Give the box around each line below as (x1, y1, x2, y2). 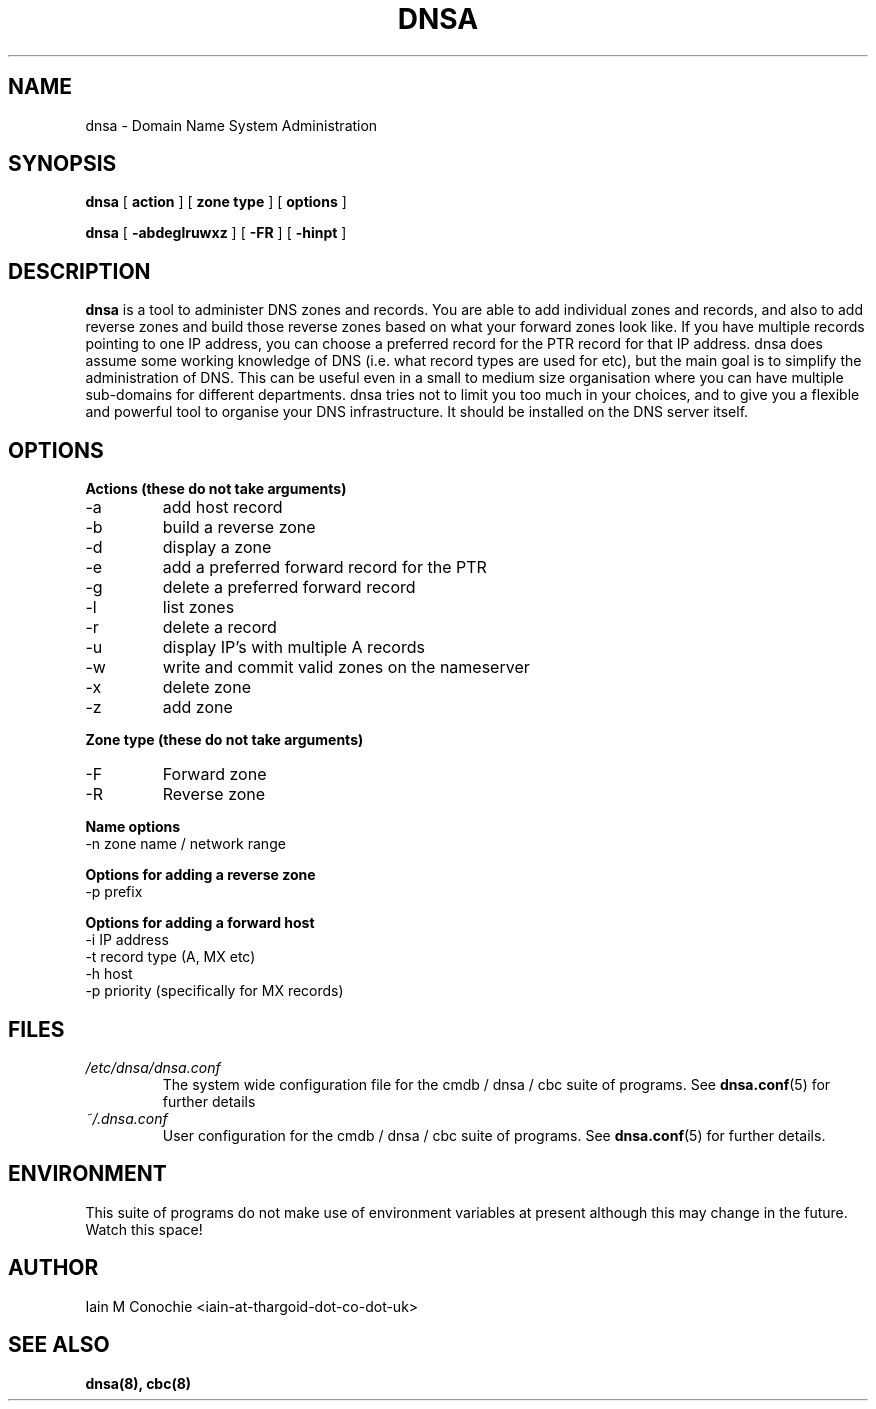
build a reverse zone (162, 517, 316, 538)
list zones (162, 597, 235, 618)
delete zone (162, 677, 251, 698)
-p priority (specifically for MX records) (85, 982, 344, 1000)
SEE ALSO (8, 1332, 110, 1358)
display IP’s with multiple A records (162, 637, 425, 658)
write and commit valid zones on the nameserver (162, 657, 530, 678)
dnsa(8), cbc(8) (85, 1374, 192, 1392)
